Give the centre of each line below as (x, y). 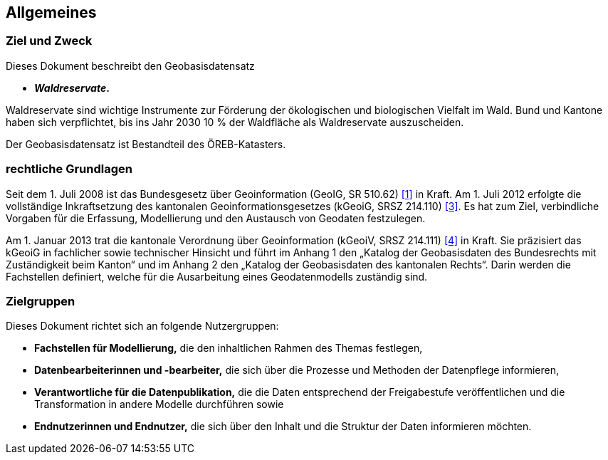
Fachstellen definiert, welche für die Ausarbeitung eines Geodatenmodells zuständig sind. (217, 276)
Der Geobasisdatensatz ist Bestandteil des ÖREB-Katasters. (146, 144)
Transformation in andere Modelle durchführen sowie (159, 404)
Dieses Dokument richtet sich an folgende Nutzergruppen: (142, 326)
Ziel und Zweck (49, 41)
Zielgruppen (41, 301)
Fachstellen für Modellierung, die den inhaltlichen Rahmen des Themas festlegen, (229, 348)
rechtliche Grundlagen (69, 169)
